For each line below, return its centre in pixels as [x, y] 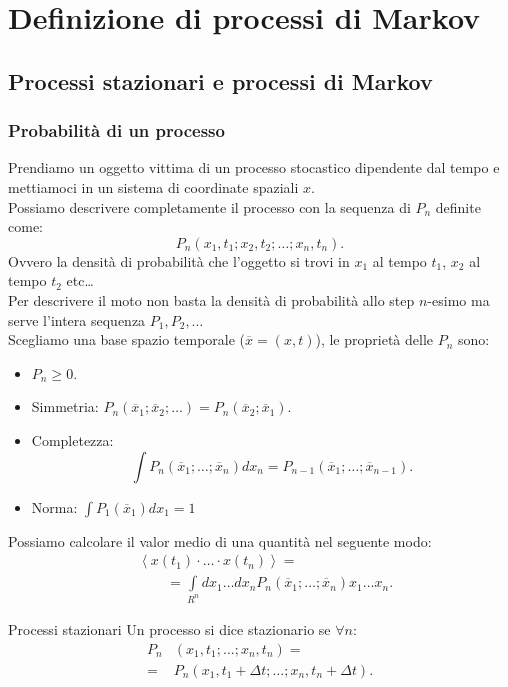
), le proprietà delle [374, 339]
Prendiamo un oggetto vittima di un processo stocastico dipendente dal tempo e [254, 167]
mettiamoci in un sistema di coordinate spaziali [153, 186]
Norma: [54, 506]
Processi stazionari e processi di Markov [220, 80]
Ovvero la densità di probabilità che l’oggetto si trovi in [179, 260]
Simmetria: [65, 406]
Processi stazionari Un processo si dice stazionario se [169, 629]
